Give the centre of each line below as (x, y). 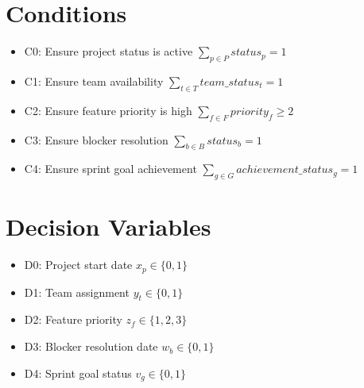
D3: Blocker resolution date (91, 346)
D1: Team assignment (77, 292)
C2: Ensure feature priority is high (108, 110)
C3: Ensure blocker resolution (96, 139)
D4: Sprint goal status (78, 373)
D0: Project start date (78, 265)
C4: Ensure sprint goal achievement (110, 169)
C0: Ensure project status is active (108, 51)
